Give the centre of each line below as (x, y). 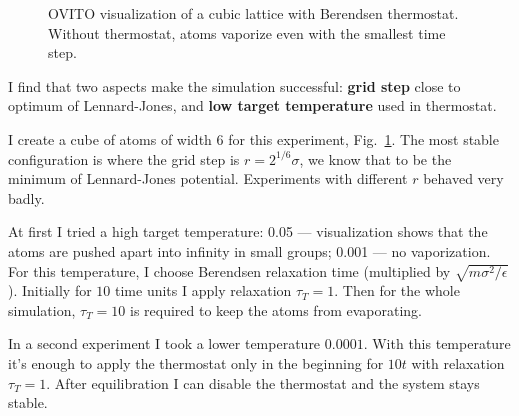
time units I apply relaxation (203, 290)
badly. (26, 197)
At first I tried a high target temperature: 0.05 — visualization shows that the (248, 231)
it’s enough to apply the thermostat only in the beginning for (196, 363)
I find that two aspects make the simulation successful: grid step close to (234, 85)
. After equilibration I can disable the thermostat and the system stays (263, 382)
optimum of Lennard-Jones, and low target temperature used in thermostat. (252, 105)
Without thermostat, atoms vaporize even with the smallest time (247, 32)
